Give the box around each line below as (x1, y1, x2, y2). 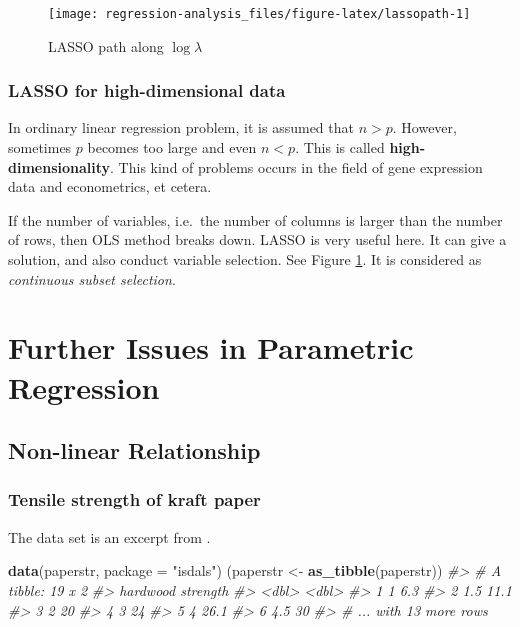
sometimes (8, 137, 72, 158)
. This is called (295, 137, 385, 158)
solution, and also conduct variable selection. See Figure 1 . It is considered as (8, 249, 482, 270)
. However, (392, 117, 457, 138)
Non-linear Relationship (8, 435, 261, 466)
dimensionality (8, 156, 111, 177)
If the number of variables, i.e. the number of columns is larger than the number (8, 209, 503, 230)
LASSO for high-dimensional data (8, 78, 286, 103)
